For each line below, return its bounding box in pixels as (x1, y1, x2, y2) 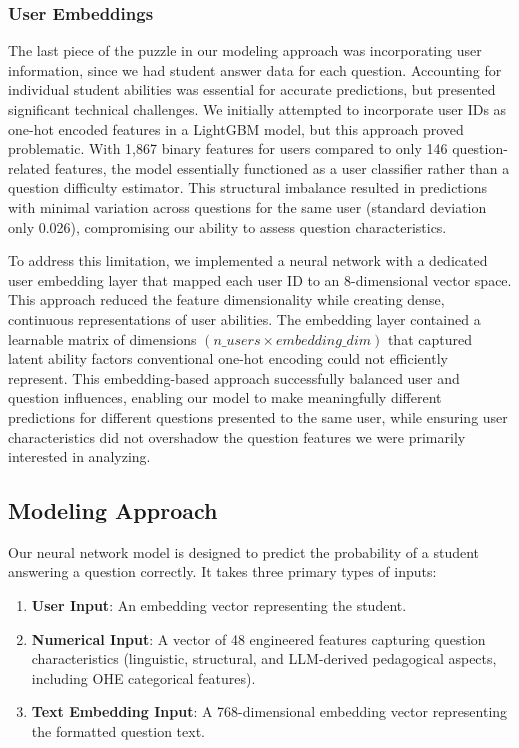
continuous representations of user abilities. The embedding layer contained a (8, 308, 481, 329)
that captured (387, 328, 472, 349)
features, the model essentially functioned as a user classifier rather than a (54, 157, 510, 178)
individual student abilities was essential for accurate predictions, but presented (8, 79, 496, 100)
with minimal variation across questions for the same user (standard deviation (8, 196, 487, 217)
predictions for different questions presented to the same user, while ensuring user (8, 406, 508, 427)
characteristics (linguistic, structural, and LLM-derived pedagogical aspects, (31, 648, 497, 669)
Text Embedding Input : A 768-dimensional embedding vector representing (31, 701, 508, 722)
